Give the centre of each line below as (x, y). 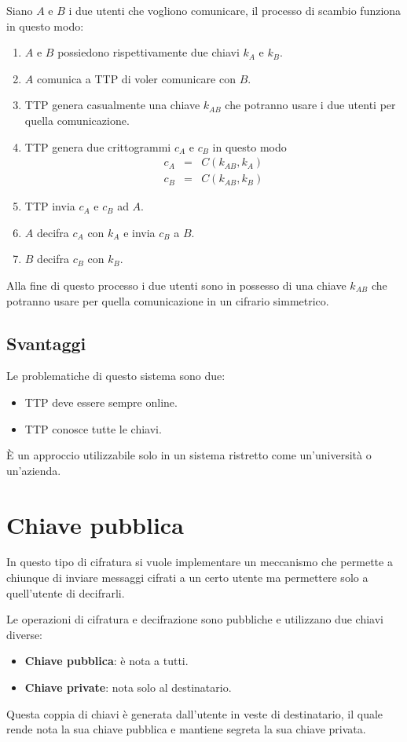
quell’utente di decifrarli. (66, 592)
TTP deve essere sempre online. (101, 402)
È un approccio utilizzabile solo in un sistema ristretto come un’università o (189, 455)
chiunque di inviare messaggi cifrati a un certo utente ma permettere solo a (187, 578)
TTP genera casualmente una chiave (112, 105)
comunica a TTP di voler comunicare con (136, 78)
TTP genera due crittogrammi (98, 146)
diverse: (25, 634)
